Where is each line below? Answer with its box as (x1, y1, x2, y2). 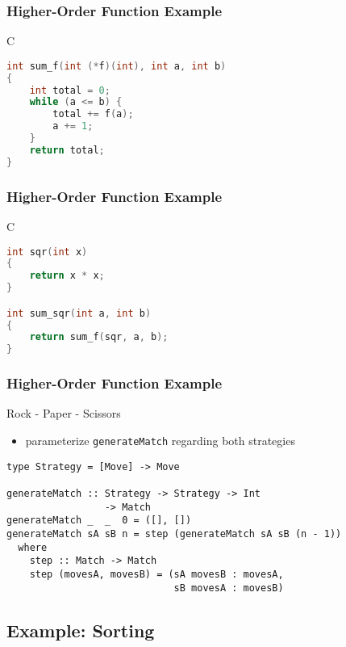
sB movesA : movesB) (173, 582, 284, 594)
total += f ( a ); (52, 108, 134, 120)
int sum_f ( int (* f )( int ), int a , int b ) (6, 60, 227, 72)
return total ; (29, 144, 105, 156)
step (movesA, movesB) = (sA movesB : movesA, (29, 568, 284, 580)
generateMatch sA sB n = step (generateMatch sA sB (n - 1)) (6, 527, 342, 540)
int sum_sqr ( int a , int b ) (6, 307, 152, 319)
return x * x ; (29, 270, 105, 282)
